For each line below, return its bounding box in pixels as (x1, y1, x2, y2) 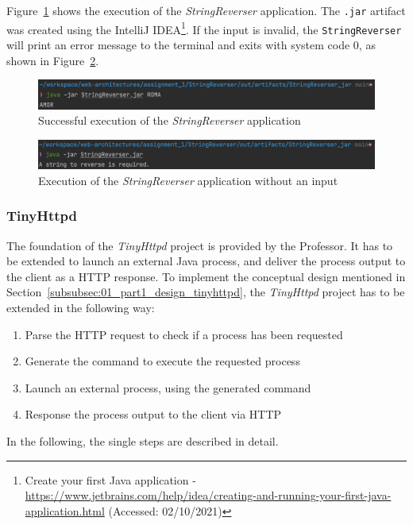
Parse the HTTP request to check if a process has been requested (25, 326, 343, 342)
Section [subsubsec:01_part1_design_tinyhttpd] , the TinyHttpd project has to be (6, 284, 405, 300)
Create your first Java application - (25, 471, 196, 488)
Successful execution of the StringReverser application (38, 112, 301, 129)
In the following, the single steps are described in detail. (6, 433, 279, 450)
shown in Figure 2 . (6, 52, 99, 68)
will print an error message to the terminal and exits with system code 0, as (6, 36, 376, 52)
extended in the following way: (6, 299, 155, 316)
